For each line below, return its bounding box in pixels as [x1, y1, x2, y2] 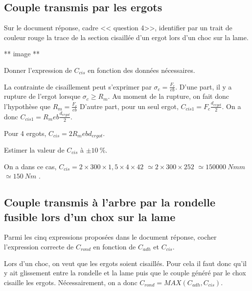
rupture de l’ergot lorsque [4, 91, 81, 101]
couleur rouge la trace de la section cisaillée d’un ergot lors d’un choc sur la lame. [4, 32, 249, 42]
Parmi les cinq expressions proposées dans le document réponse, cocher [4, 232, 217, 242]
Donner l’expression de [4, 65, 72, 75]
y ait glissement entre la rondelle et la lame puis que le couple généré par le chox [4, 268, 246, 278]
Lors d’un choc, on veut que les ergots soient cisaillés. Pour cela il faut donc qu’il [4, 258, 247, 268]
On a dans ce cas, [4, 161, 57, 171]
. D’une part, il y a [175, 81, 232, 91]
